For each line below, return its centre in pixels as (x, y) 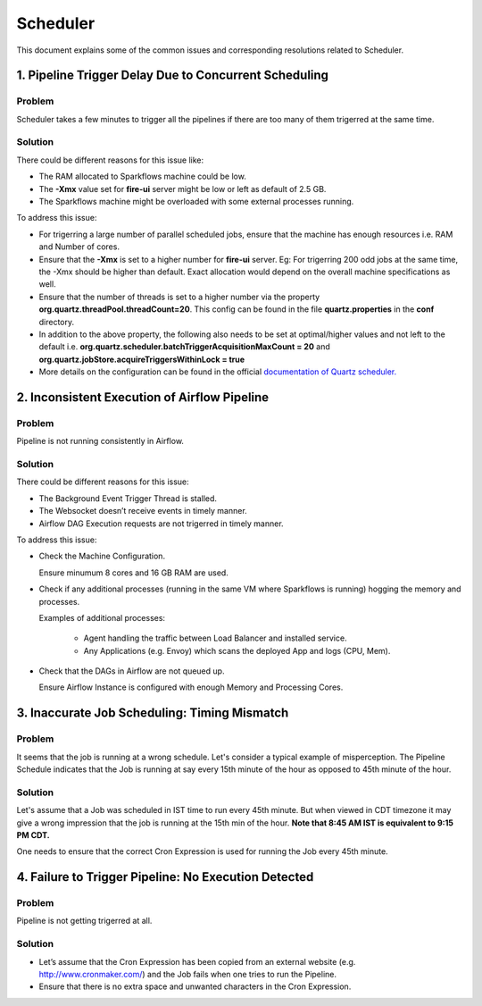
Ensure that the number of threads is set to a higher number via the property (179, 297)
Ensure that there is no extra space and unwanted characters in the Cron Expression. (195, 986)
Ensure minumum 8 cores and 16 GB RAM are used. (134, 573)
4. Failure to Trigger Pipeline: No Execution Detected (165, 877)
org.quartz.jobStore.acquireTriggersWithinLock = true (142, 359)
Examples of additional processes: (102, 617)
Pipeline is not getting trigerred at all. (84, 921)
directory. (57, 322)
